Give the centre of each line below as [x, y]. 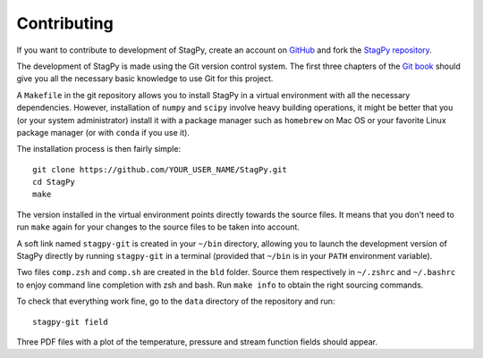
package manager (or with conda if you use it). [103, 132]
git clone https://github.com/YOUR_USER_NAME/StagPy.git [160, 169]
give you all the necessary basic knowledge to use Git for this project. [145, 79]
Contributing [65, 23]
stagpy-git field [70, 322]
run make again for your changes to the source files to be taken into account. [158, 227]
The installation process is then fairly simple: [99, 149]
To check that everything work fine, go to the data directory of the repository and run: [176, 301]
